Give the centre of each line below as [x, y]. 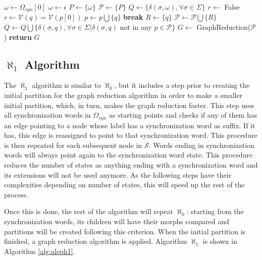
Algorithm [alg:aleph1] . [40, 251]
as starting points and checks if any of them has [183, 115]
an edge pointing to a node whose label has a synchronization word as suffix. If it [130, 125]
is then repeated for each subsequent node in [73, 145]
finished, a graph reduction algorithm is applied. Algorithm [96, 241]
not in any [136, 27]
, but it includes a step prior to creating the [182, 85]
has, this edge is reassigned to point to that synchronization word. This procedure [131, 135]
